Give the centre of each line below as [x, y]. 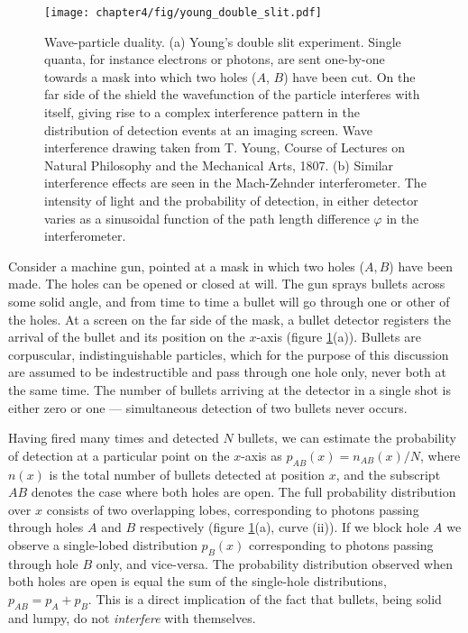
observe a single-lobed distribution [103, 544]
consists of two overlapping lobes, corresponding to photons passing [233, 509]
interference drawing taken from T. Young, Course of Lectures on [225, 147]
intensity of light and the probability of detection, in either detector [231, 200]
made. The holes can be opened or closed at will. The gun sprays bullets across [227, 284]
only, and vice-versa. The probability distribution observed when [274, 563]
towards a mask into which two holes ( [151, 76]
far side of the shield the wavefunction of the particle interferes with [232, 94]
